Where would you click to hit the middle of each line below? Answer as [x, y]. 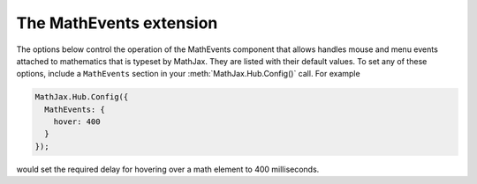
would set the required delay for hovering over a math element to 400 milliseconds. [168, 169]
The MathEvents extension [117, 23]
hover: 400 [77, 122]
